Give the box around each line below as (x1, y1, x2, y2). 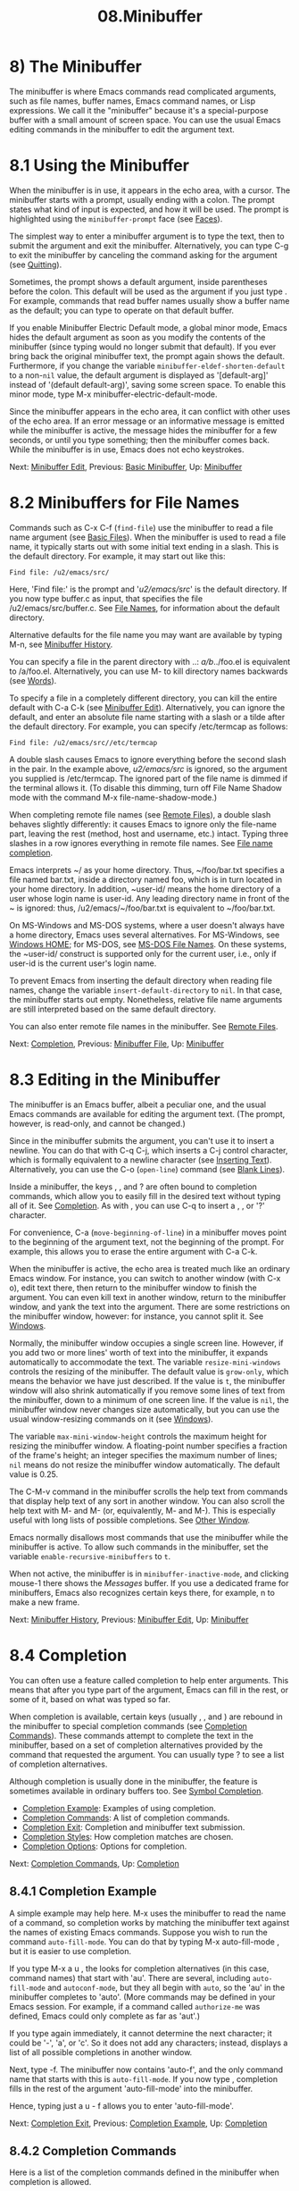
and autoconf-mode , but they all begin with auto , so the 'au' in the (47, 1982, 286, 1993)
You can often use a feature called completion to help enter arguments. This (9, 1675, 289, 1685)
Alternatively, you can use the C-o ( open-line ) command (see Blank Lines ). (9, 1163, 286, 1174)
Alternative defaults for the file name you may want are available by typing (9, 629, 283, 640)
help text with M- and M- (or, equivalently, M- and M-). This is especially (9, 1505, 277, 1515)
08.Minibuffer (96, 6, 203, 27)
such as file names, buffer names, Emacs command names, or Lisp (9, 96, 256, 106)
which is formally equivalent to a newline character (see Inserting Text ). (9, 1154, 272, 1165)
